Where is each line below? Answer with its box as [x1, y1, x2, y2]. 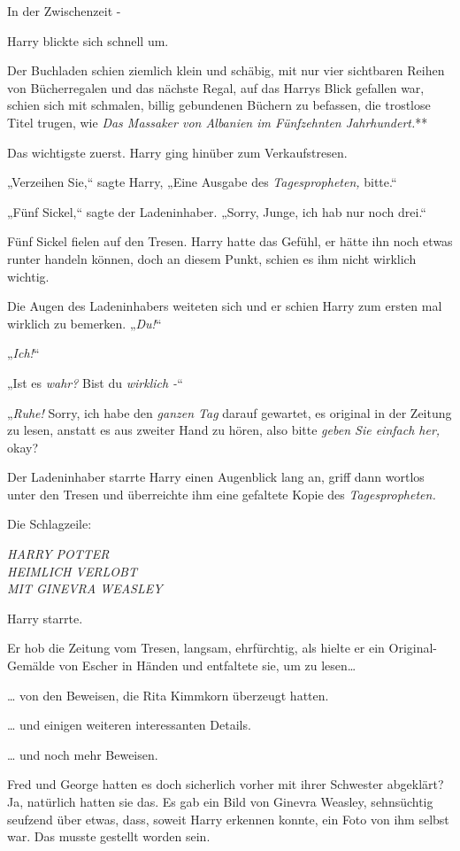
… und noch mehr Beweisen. [7, 745, 158, 763]
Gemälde [7, 656, 55, 675]
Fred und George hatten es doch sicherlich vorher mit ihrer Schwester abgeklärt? [7, 775, 444, 793]
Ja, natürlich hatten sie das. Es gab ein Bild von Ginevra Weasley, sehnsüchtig [7, 793, 433, 810]
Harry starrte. [7, 608, 83, 627]
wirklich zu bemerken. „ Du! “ [7, 313, 162, 332]
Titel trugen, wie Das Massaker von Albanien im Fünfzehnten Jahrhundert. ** [7, 112, 428, 131]
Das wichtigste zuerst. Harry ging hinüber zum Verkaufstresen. [7, 143, 348, 161]
